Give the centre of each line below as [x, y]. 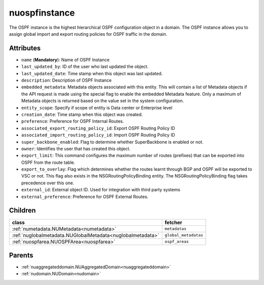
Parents [21, 255]
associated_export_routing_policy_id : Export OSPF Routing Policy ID [98, 128]
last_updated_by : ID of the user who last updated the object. [85, 66]
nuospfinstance [42, 13]
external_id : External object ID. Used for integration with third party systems [101, 190]
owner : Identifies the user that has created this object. [76, 149]
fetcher [174, 222]
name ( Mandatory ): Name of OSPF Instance [66, 60]
